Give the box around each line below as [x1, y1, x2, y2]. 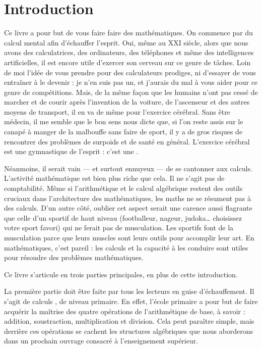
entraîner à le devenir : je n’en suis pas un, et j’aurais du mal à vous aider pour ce [4, 77, 258, 87]
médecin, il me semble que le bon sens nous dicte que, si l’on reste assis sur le [4, 116, 243, 127]
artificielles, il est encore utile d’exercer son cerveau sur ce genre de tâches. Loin [4, 57, 251, 67]
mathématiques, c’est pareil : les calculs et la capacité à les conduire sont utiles [4, 242, 248, 253]
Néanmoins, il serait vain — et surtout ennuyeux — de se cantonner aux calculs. [4, 163, 252, 173]
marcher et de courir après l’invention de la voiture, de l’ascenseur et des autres [4, 96, 250, 107]
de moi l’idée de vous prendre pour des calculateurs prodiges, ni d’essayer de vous [4, 67, 256, 77]
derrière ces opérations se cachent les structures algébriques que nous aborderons [4, 325, 253, 336]
